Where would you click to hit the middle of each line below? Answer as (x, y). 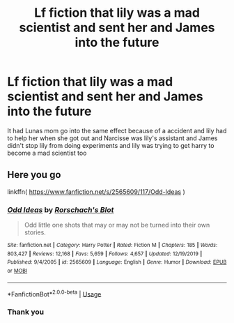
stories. (35, 232)
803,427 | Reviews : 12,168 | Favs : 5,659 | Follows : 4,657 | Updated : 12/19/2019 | (105, 254)
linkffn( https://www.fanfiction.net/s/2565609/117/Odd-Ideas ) (96, 191)
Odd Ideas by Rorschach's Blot (61, 209)
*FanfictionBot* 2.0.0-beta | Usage (54, 293)
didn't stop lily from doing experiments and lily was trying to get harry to (111, 145)
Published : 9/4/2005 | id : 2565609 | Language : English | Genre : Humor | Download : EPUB (117, 262)
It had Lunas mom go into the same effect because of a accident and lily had (117, 130)
